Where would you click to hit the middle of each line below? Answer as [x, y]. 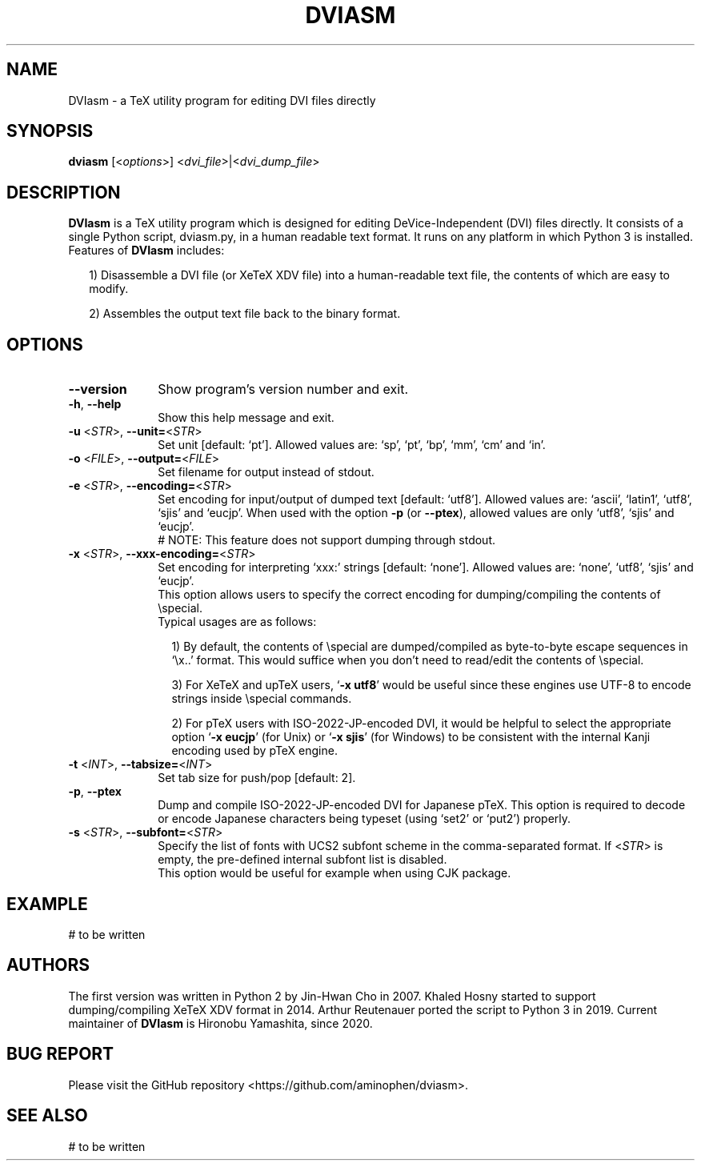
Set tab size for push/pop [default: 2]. [257, 778]
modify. [109, 289]
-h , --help [95, 404]
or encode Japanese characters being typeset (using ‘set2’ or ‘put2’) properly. [365, 819]
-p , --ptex [95, 792]
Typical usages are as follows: [237, 622]
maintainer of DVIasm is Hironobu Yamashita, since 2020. [220, 1023]
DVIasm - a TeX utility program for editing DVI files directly [222, 100]
